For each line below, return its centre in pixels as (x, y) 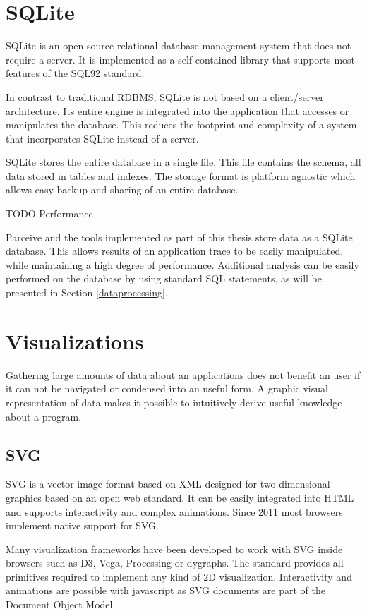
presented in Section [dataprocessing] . (87, 292)
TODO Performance (49, 213)
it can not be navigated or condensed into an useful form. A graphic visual (167, 388)
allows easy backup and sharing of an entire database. (122, 189)
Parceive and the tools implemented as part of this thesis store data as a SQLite (179, 237)
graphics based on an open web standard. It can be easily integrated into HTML (180, 497)
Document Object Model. (61, 604)
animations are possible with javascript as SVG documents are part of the (166, 590)
